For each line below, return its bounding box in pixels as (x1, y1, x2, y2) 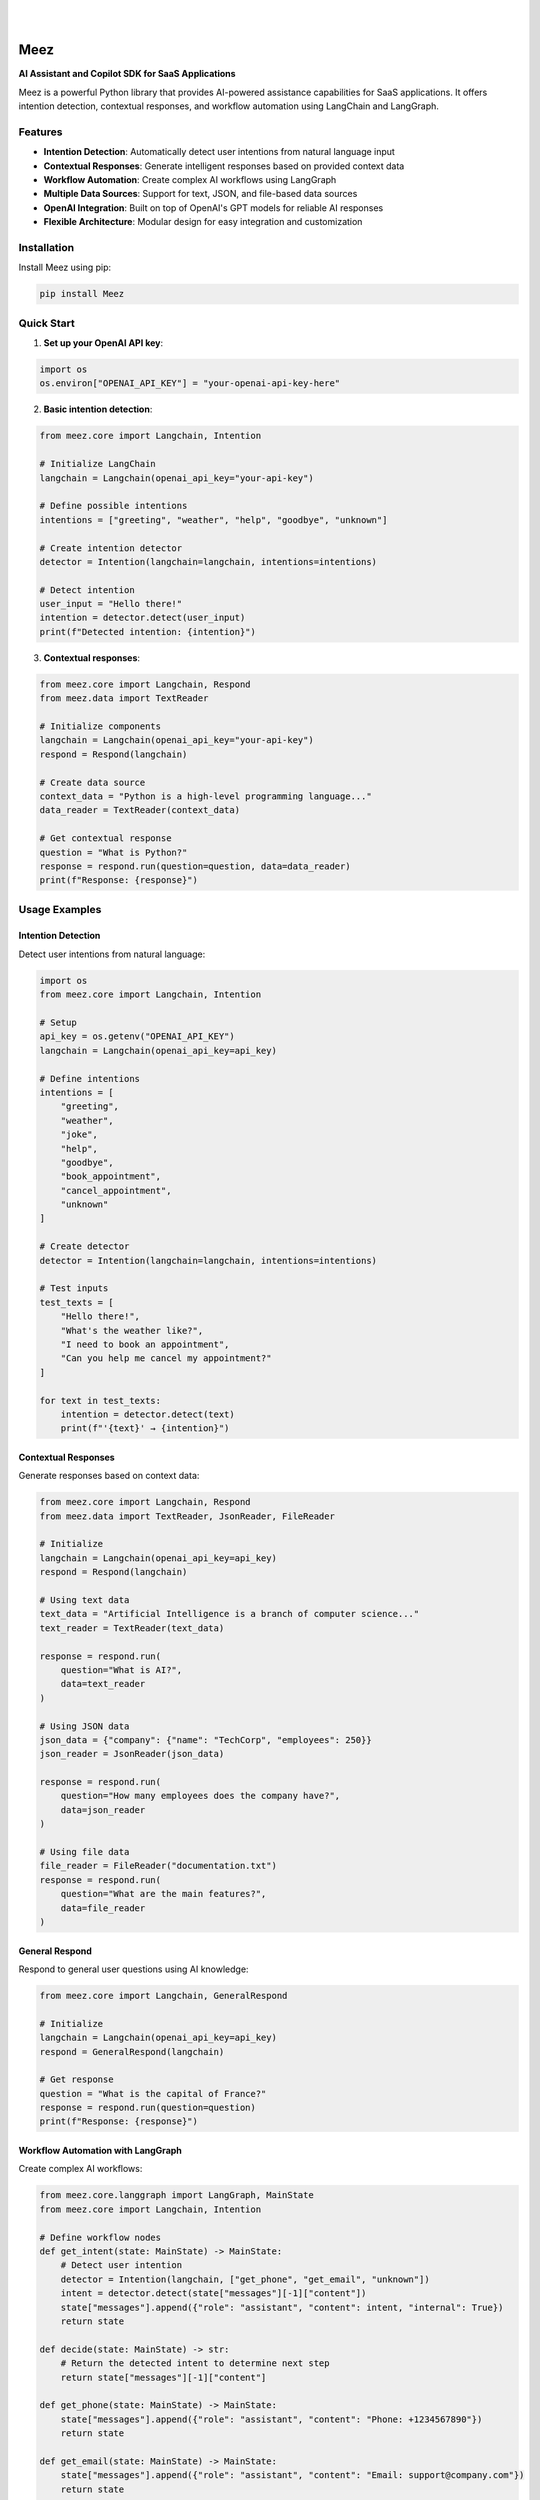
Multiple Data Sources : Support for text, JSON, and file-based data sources (43, 188, 358, 200)
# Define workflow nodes (39, 2231, 162, 2243)
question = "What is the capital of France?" (39, 2088, 267, 2099)
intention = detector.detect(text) (60, 1408, 235, 1420)
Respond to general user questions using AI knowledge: (18, 1963, 249, 1975)
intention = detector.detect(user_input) (39, 612, 246, 624)
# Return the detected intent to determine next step (60, 2358, 330, 2369)
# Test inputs (39, 1283, 109, 1294)
